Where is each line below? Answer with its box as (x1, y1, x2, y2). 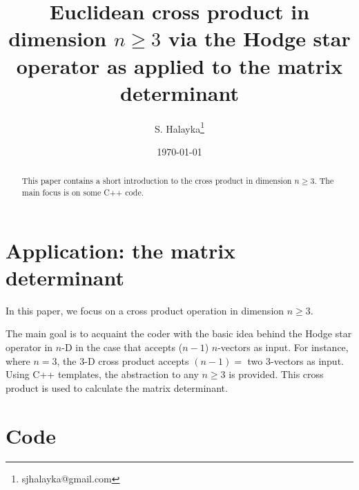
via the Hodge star (168, 24, 351, 53)
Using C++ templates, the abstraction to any (6, 367, 199, 381)
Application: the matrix (6, 236, 236, 264)
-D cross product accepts (84, 353, 189, 368)
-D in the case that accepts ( (61, 339, 183, 354)
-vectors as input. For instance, (217, 339, 349, 354)
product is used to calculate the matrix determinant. (6, 380, 228, 395)
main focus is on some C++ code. (21, 186, 144, 198)
